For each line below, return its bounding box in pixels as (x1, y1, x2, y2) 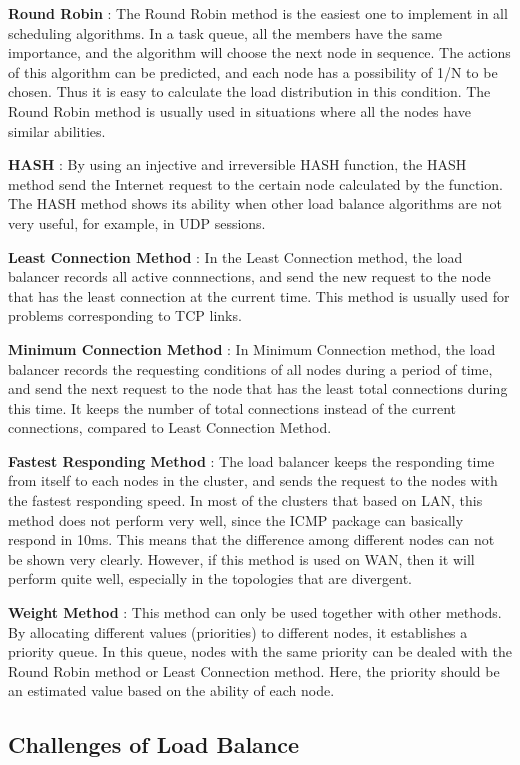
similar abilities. (8, 120, 106, 141)
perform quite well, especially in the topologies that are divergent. (8, 568, 412, 589)
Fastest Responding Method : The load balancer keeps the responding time (8, 450, 495, 471)
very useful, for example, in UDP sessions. (8, 212, 266, 233)
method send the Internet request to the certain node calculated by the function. (8, 173, 503, 194)
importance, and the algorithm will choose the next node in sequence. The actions (8, 42, 511, 63)
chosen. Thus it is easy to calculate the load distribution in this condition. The (8, 81, 491, 102)
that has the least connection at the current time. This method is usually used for (8, 285, 510, 306)
